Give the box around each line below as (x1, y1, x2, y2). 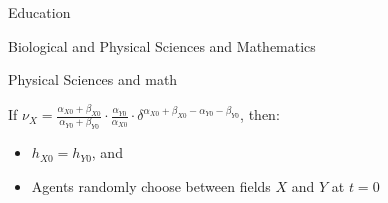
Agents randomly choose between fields (31, 175, 271, 196)
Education (8, 2, 71, 22)
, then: (240, 104, 280, 125)
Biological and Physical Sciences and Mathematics (8, 35, 316, 56)
